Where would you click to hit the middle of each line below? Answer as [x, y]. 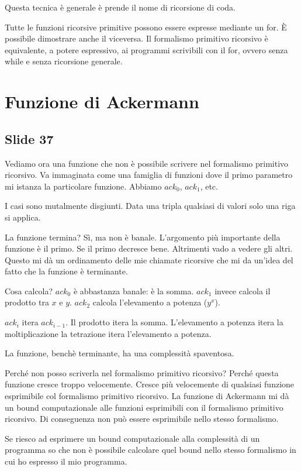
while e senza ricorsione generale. [64, 61]
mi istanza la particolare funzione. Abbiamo [83, 186]
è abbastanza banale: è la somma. [134, 290]
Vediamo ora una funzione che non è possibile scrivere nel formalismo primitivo [147, 163]
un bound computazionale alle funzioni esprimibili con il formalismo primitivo [144, 407]
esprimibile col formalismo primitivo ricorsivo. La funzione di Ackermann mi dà [147, 396]
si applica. [23, 217]
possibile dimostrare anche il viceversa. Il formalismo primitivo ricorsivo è [136, 38]
